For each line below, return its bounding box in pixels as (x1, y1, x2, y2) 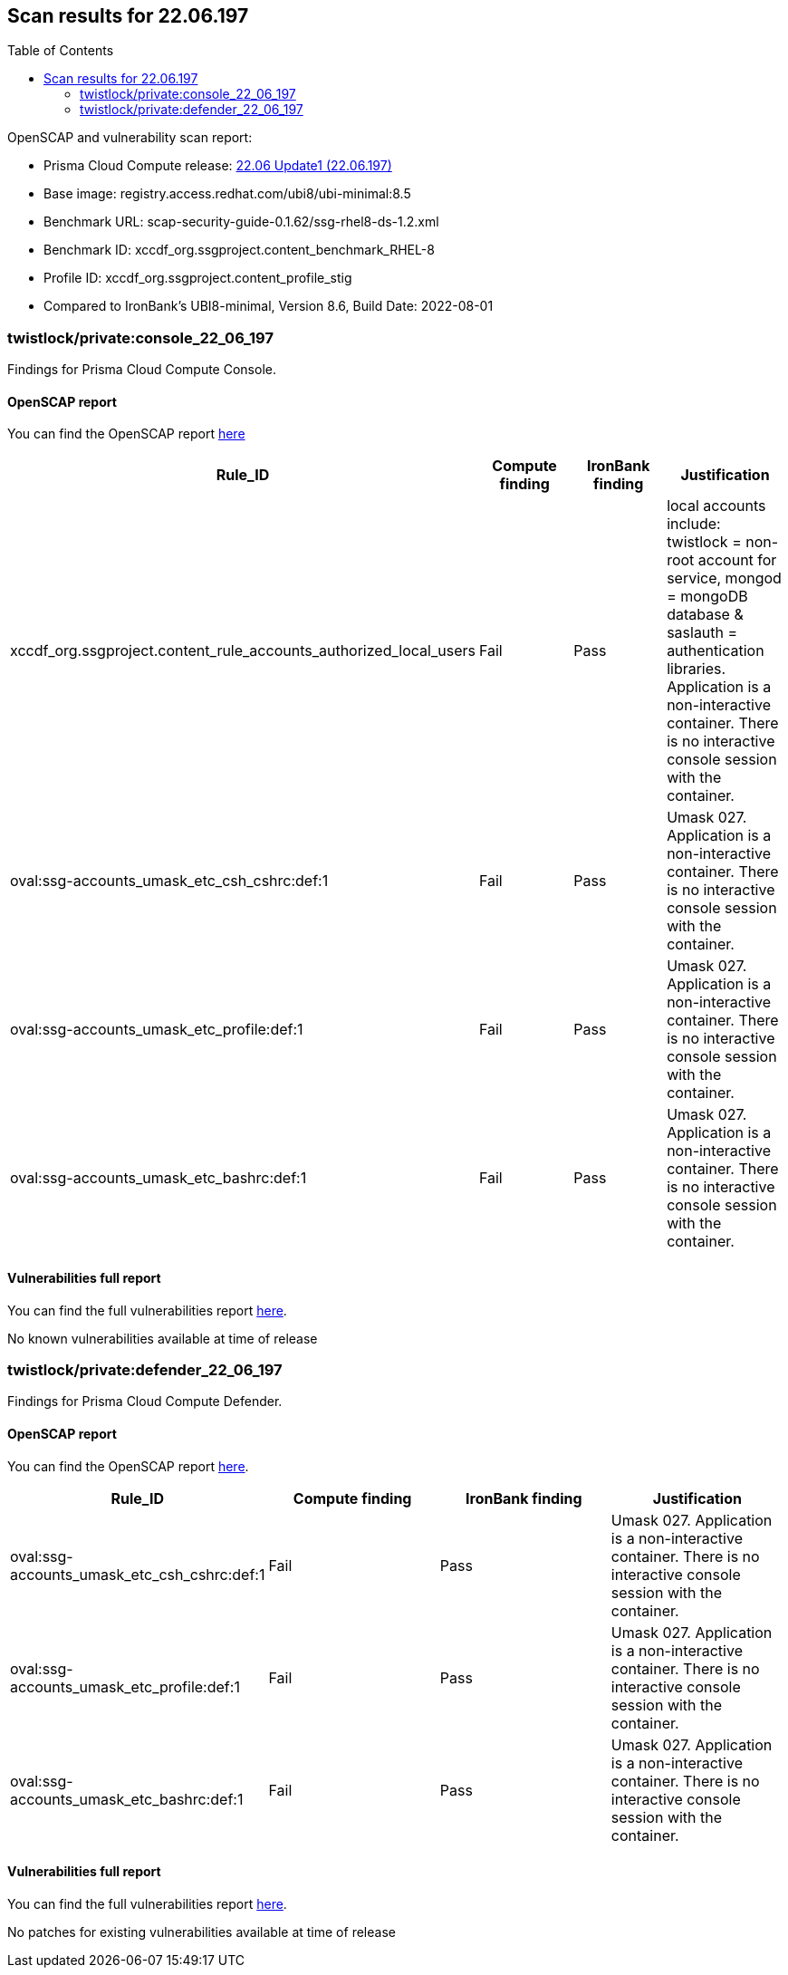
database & (667, 605, 744, 624)
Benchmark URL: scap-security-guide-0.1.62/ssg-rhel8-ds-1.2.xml (43, 214, 439, 230)
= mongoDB (667, 587, 748, 606)
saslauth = (667, 623, 738, 642)
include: (667, 515, 721, 534)
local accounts (667, 496, 766, 515)
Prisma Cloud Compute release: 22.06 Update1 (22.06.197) (43, 158, 392, 174)
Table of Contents (7, 43, 114, 59)
